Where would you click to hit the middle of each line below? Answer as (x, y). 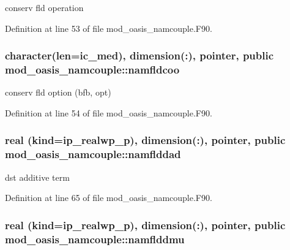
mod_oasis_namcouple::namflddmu (95, 239)
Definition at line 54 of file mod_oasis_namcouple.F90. (109, 112)
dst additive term (37, 177)
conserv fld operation (44, 7)
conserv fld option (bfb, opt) (58, 92)
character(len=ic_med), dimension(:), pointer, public (139, 55)
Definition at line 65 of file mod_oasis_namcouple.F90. (109, 198)
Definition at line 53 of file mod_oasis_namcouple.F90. (109, 28)
